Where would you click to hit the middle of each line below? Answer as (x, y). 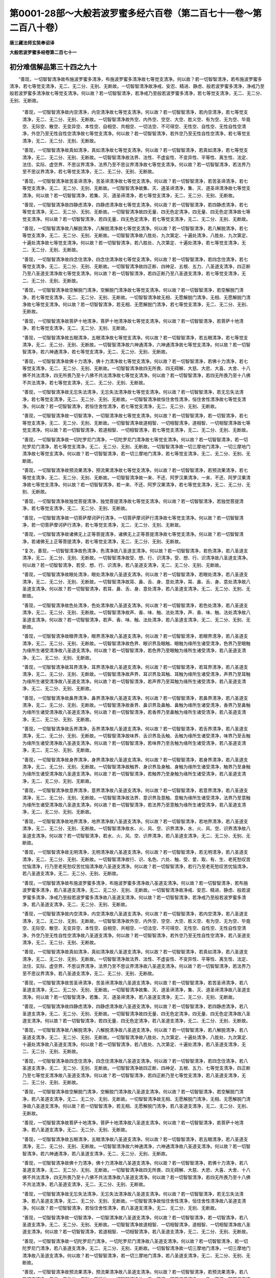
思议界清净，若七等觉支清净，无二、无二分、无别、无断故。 (94, 172)
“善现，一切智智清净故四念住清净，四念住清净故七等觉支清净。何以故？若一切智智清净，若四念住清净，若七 (135, 259)
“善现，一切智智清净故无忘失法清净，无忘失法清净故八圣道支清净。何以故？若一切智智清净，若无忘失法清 (133, 1194)
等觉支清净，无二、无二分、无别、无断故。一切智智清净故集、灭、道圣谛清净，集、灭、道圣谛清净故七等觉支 (136, 188)
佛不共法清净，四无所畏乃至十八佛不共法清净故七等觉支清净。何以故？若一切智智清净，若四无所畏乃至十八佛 (136, 375)
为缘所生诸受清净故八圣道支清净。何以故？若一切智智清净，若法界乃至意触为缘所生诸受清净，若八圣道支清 (134, 805)
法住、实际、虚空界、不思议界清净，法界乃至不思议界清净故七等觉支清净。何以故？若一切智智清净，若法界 (134, 164)
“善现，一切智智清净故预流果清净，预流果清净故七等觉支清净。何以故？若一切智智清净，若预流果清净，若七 (135, 470)
